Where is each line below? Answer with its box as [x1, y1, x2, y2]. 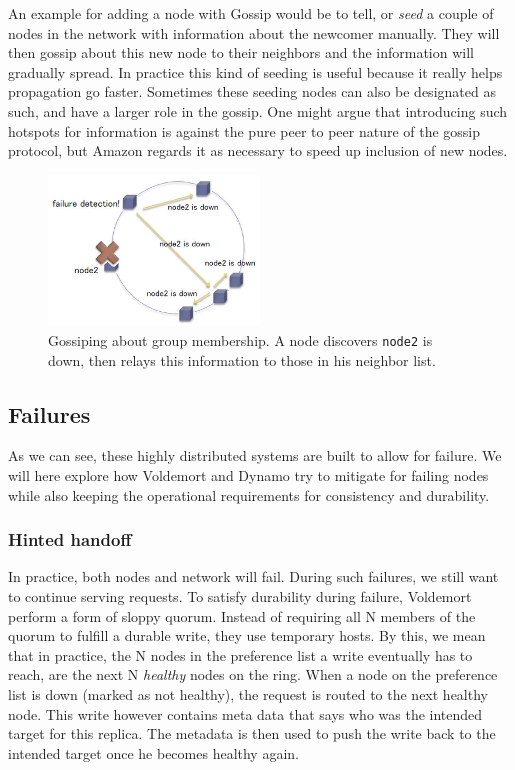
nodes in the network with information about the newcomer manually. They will [8, 22, 500, 43]
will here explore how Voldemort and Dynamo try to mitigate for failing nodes [8, 464, 489, 485]
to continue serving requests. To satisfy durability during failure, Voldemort [8, 585, 472, 606]
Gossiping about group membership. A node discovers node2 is [48, 329, 433, 350]
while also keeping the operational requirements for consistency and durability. [8, 484, 490, 505]
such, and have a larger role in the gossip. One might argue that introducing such [8, 100, 508, 121]
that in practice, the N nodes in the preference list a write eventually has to [8, 644, 473, 665]
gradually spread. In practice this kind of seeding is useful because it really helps [8, 61, 503, 82]
